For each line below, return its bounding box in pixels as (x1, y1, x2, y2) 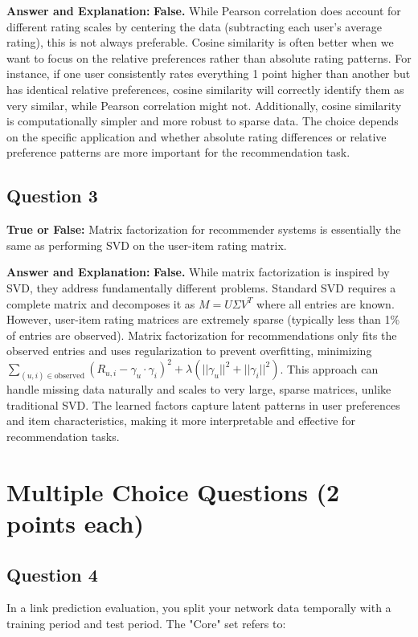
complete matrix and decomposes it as (6, 295, 195, 312)
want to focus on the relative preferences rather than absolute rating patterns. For (6, 49, 412, 66)
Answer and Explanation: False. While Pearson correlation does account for (6, 2, 401, 18)
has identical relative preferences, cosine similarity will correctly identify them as (6, 80, 404, 97)
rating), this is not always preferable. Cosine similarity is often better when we (6, 34, 394, 51)
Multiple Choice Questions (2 (6, 475, 340, 508)
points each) (6, 507, 144, 539)
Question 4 (6, 561, 98, 586)
